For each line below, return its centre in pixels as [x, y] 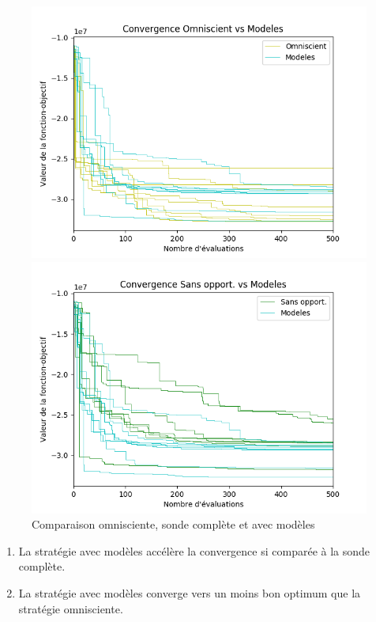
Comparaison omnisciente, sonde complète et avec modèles [173, 524]
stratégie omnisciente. [71, 608]
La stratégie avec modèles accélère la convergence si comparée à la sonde [194, 550]
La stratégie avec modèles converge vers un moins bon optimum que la [190, 592]
